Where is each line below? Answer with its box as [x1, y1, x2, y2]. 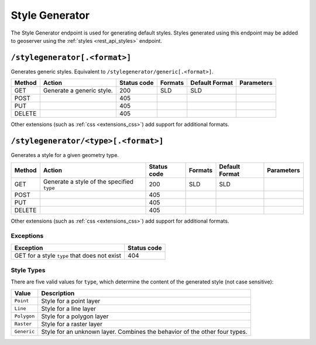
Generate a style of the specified [43, 177, 134, 186]
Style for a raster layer [41, 320, 102, 328]
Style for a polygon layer [41, 312, 109, 320]
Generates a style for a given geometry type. [11, 152, 119, 159]
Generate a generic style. [43, 87, 114, 95]
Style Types [11, 267, 46, 275]
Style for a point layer [41, 296, 101, 305]
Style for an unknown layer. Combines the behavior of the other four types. [41, 327, 248, 336]
